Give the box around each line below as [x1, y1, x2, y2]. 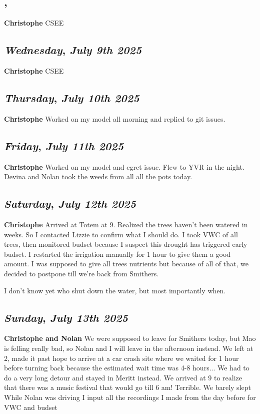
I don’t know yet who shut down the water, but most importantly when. [4, 285, 226, 295]
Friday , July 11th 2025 [4, 138, 124, 153]
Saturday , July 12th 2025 [4, 196, 136, 211]
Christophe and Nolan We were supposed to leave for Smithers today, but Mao [4, 333, 256, 343]
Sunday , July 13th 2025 [4, 309, 128, 325]
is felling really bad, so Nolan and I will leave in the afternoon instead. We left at [4, 342, 253, 353]
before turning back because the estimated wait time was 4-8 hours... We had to [4, 362, 249, 373]
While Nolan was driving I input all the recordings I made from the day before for [4, 391, 256, 402]
